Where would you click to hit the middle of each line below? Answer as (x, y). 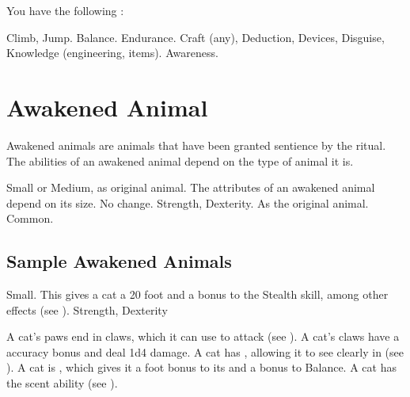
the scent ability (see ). (62, 383)
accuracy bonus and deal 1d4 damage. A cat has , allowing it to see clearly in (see (205, 351)
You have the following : (65, 10)
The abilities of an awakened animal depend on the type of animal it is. (180, 160)
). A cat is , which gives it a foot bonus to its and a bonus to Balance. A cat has (201, 367)
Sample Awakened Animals (119, 261)
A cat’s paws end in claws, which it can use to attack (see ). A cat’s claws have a (203, 336)
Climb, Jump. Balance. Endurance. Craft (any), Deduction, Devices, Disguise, (196, 37)
